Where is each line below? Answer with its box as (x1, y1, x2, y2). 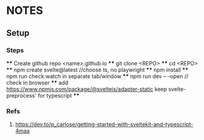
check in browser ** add (6, 79, 69, 86)
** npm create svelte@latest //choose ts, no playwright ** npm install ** (6, 66, 189, 73)
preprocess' (6, 92, 37, 99)
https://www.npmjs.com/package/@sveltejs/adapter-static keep (6, 85, 167, 93)
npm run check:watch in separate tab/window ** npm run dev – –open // (6, 72, 189, 79)
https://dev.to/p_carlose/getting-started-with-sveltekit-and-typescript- (15, 121, 194, 128)
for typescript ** (37, 92, 80, 99)
